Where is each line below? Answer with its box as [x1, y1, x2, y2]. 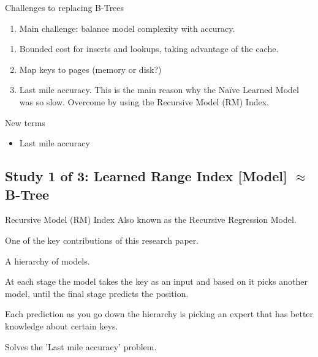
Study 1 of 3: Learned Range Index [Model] [5, 167, 287, 186]
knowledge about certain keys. [5, 319, 118, 332]
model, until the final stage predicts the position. [5, 287, 189, 299]
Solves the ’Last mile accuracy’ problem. [5, 340, 157, 353]
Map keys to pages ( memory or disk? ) [19, 62, 162, 75]
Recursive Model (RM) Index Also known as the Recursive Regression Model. [5, 213, 297, 226]
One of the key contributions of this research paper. [5, 233, 199, 246]
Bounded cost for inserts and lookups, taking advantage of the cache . [19, 42, 279, 55]
